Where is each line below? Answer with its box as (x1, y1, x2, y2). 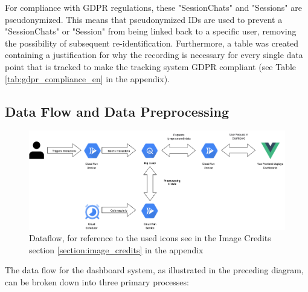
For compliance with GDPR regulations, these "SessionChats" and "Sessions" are (5, 1, 302, 13)
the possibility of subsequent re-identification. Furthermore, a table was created (5, 36, 299, 49)
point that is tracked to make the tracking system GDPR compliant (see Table (5, 60, 297, 73)
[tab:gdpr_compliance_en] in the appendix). (5, 72, 170, 85)
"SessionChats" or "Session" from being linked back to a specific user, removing (5, 25, 297, 37)
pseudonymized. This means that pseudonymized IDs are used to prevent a (5, 13, 283, 25)
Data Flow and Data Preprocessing (5, 102, 229, 120)
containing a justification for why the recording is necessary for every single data (5, 48, 303, 61)
